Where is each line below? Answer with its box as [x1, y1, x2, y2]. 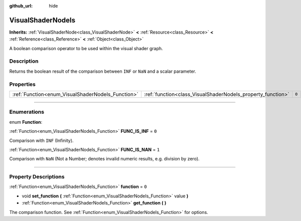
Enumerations [9, 108, 45, 115]
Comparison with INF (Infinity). [9, 137, 74, 143]
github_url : [9, 3, 33, 9]
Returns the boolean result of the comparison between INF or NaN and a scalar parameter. [9, 68, 197, 74]
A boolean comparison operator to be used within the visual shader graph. [9, 45, 163, 51]
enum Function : [9, 119, 43, 125]
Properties [9, 81, 36, 88]
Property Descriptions [9, 173, 65, 180]
